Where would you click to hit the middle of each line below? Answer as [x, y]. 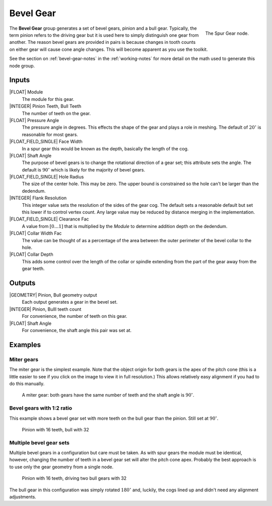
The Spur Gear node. [227, 33]
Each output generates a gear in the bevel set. [70, 302]
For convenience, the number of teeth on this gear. [75, 316]
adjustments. [23, 496]
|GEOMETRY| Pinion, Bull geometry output [53, 295]
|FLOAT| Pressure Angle [34, 120]
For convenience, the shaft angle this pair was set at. [77, 330]
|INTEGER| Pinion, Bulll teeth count [45, 309]
